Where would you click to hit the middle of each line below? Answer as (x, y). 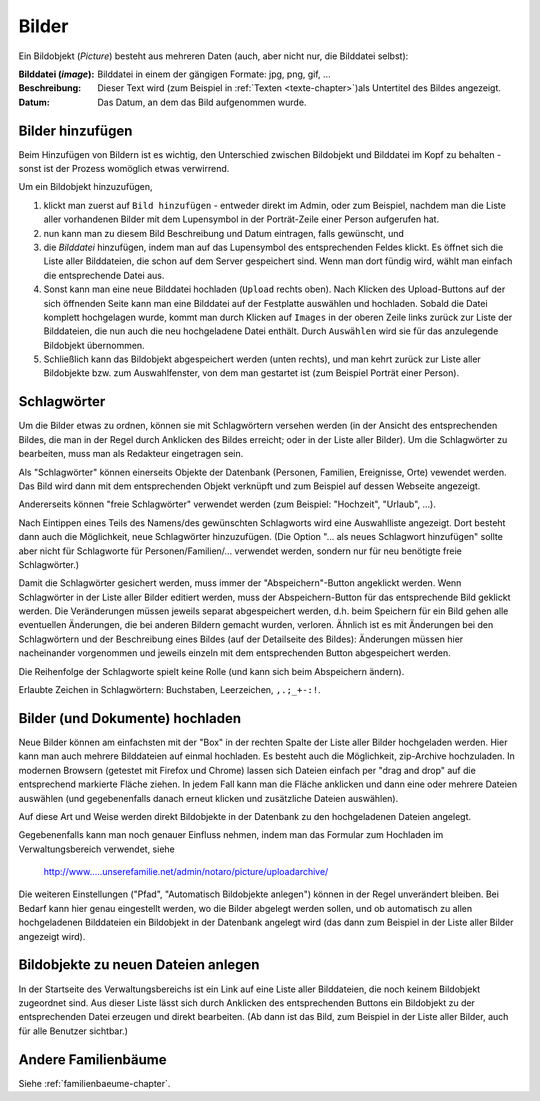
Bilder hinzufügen (75, 130)
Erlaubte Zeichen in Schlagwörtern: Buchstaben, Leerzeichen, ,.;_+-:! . (170, 690)
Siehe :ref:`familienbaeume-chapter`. (94, 1083)
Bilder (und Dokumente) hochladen (130, 718)
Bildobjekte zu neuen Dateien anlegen (139, 965)
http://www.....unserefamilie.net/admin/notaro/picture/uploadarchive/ (186, 872)
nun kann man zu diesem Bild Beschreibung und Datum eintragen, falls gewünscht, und (224, 233)
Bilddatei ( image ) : (56, 74)
